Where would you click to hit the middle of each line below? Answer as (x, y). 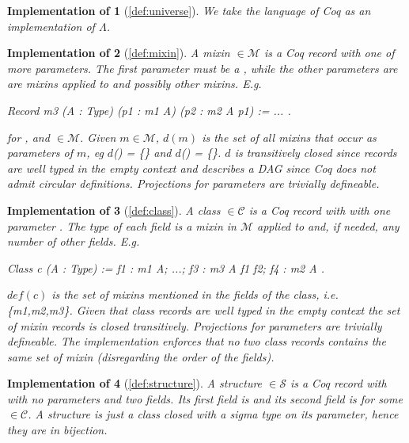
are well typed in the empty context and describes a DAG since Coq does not (191, 168)
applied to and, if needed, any (328, 225)
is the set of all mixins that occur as (289, 137)
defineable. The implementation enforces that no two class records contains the (197, 341)
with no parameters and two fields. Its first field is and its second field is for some (205, 398)
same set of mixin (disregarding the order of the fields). (141, 356)
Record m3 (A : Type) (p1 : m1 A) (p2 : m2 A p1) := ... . (149, 110)
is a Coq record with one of (329, 53)
